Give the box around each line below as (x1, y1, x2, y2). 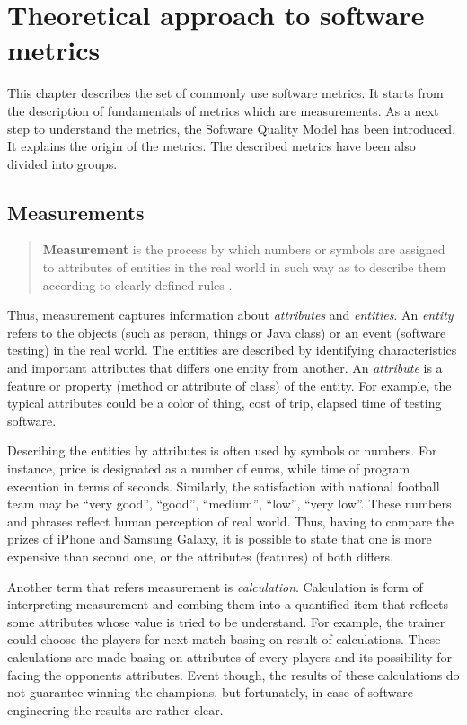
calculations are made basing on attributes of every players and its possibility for (7, 647, 453, 666)
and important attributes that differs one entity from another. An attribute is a (7, 358, 443, 377)
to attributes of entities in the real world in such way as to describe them (42, 258, 446, 277)
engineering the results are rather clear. (7, 700, 224, 719)
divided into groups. (7, 154, 118, 172)
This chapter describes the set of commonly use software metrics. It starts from (7, 84, 444, 102)
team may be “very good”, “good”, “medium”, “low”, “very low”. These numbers (7, 494, 452, 513)
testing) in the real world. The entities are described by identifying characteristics (7, 340, 457, 359)
